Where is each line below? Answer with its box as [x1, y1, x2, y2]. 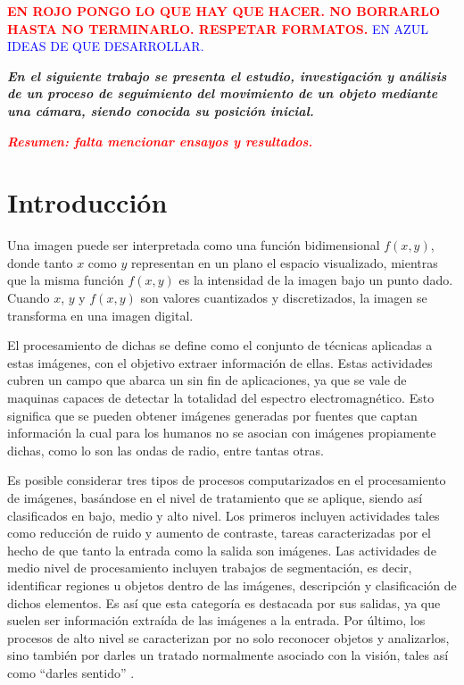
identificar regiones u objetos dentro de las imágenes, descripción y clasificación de [7, 575, 457, 594]
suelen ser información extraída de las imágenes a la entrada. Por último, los [7, 611, 426, 630]
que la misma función [7, 271, 124, 289]
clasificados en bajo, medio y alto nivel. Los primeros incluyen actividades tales [7, 505, 440, 524]
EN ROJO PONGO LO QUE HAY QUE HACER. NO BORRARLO [7, 2, 441, 20]
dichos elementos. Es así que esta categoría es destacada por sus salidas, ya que [7, 593, 441, 612]
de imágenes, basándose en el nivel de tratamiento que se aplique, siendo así [7, 489, 423, 506]
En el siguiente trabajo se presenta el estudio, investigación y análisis [7, 66, 447, 85]
